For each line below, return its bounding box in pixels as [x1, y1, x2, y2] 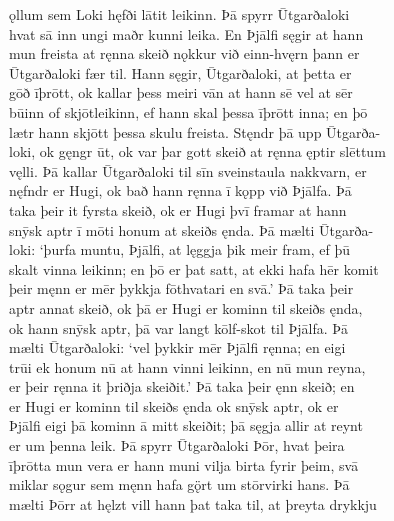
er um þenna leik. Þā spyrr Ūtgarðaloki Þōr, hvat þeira [9, 435, 345, 456]
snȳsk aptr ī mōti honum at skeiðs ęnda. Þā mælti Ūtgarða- [9, 219, 374, 240]
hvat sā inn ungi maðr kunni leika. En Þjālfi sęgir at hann [9, 23, 364, 44]
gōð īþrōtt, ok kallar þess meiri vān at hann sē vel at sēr [9, 82, 353, 103]
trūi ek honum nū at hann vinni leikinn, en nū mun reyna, [9, 356, 366, 377]
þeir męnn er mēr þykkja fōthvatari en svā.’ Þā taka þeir [9, 278, 354, 299]
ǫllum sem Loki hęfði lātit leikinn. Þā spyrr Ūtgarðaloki [9, 4, 350, 24]
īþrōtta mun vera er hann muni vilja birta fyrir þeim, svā [9, 454, 359, 475]
